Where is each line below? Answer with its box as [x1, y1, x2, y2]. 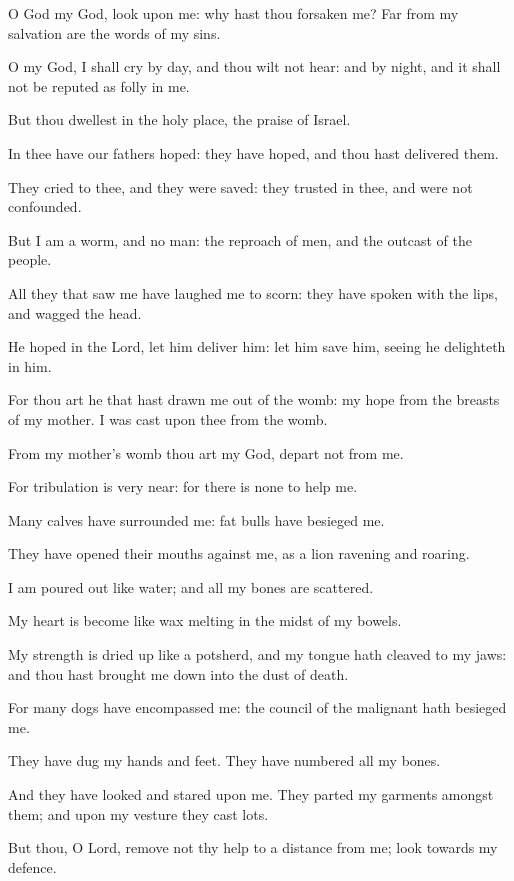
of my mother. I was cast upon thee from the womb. [8, 408, 328, 429]
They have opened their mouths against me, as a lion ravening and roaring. [8, 543, 470, 564]
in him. [8, 355, 52, 376]
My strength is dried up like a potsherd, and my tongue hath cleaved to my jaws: [8, 644, 507, 665]
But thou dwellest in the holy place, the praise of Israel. [8, 109, 351, 130]
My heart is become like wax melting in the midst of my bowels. [8, 610, 402, 631]
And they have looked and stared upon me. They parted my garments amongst [8, 784, 494, 805]
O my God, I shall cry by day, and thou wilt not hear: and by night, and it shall [8, 56, 501, 77]
